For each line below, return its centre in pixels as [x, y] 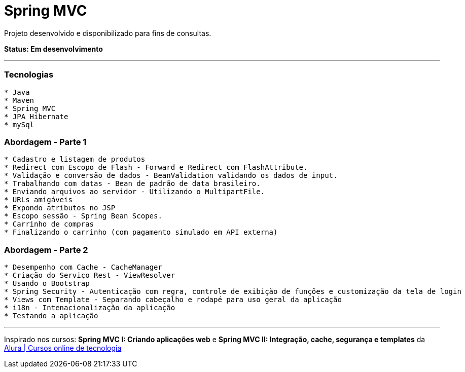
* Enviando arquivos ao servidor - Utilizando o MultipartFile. [135, 192]
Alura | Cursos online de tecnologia [63, 348]
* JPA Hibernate [36, 116]
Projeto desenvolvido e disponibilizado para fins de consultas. [108, 33]
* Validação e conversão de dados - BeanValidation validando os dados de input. [171, 176]
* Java [17, 92]
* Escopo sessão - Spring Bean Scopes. [83, 216]
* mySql [19, 124]
